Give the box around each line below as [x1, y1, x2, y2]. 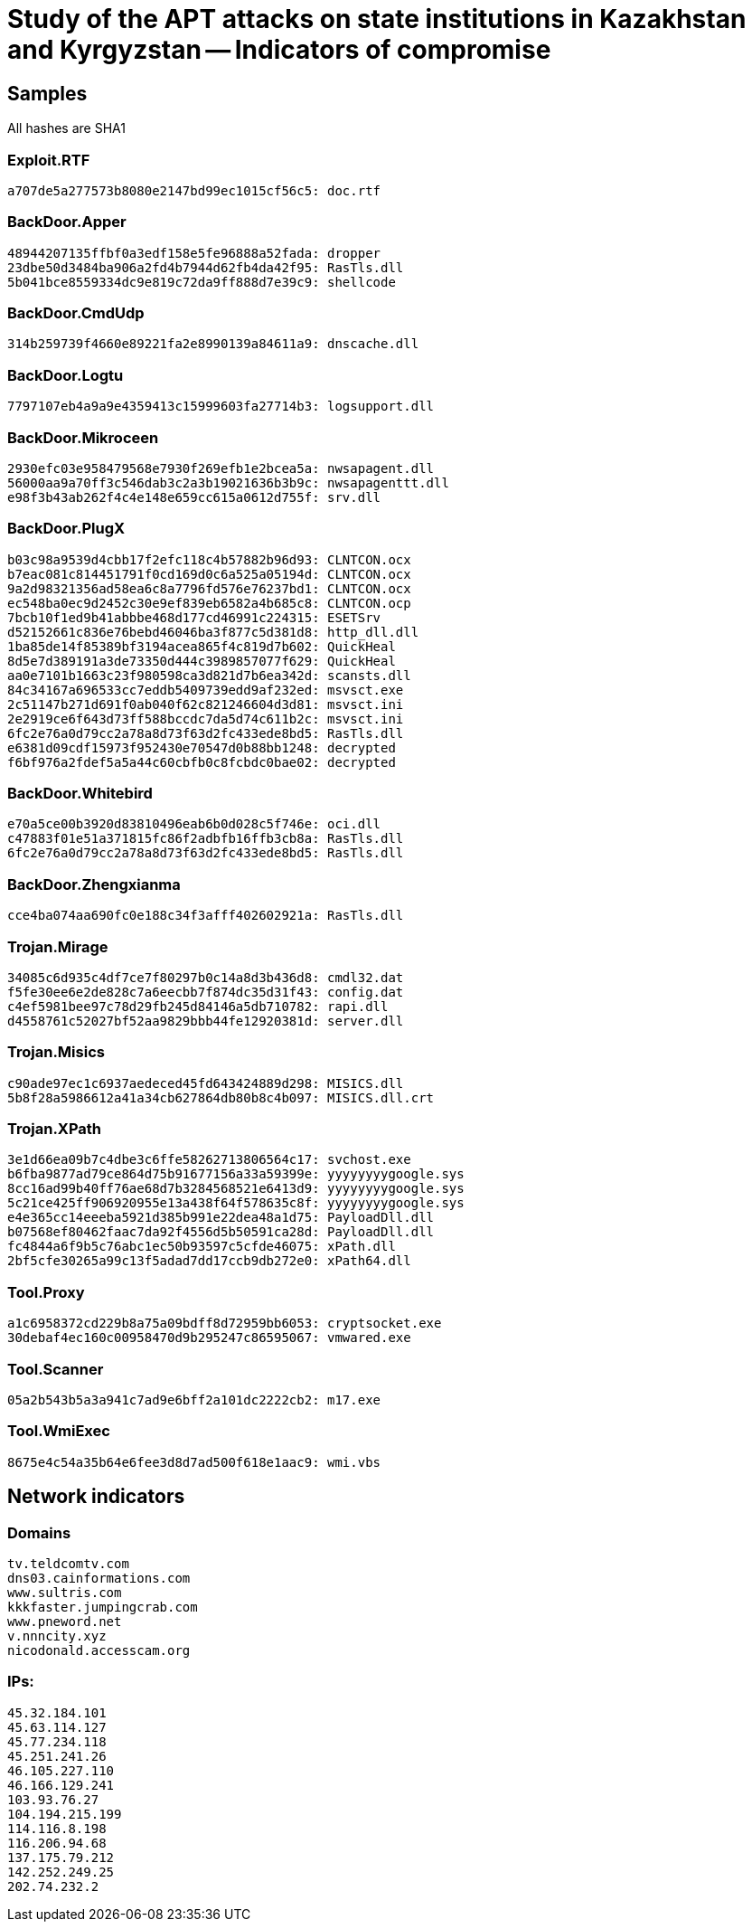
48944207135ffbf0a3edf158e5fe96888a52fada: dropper [7, 245, 381, 260]
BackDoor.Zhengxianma [7, 875, 181, 894]
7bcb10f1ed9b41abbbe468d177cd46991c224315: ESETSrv [7, 610, 381, 625]
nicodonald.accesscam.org [7, 1642, 191, 1658]
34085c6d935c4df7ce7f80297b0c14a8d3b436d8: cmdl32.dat [7, 969, 404, 985]
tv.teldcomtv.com [7, 1555, 129, 1571]
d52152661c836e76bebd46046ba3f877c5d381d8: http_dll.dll [7, 624, 419, 639]
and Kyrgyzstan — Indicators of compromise [7, 34, 551, 65]
